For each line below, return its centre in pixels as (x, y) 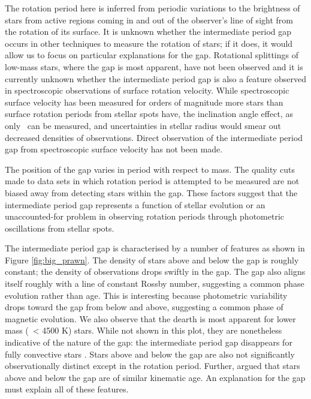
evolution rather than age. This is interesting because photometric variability (146, 295)
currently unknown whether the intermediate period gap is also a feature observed (155, 78)
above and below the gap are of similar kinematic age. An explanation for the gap (155, 377)
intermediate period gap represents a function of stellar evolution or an (135, 204)
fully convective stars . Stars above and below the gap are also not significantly (150, 354)
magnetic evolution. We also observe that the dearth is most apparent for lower (150, 318)
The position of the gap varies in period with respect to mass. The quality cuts (150, 169)
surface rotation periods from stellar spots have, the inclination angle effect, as (149, 114)
